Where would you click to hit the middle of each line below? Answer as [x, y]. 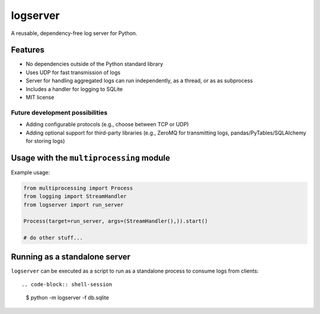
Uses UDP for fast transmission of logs [73, 72]
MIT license [40, 97]
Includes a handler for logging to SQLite [74, 89]
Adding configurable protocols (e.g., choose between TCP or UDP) [107, 124]
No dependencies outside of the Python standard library [95, 64]
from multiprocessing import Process [78, 188]
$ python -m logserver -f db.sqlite [67, 298]
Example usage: [31, 172]
